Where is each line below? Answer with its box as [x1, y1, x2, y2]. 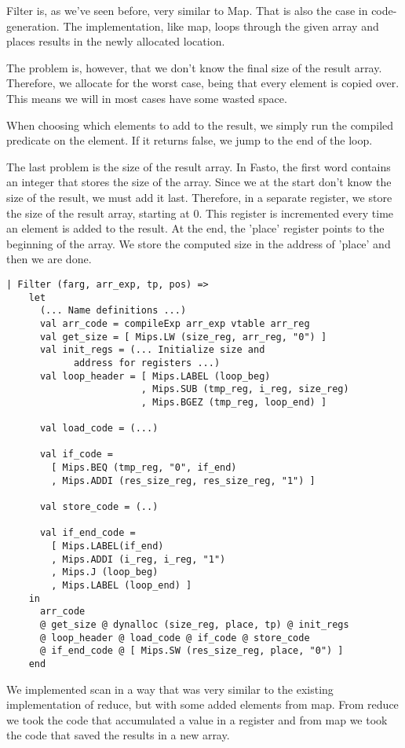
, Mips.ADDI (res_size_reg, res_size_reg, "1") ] [51, 475, 316, 486]
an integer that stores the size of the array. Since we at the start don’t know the [6, 174, 392, 190]
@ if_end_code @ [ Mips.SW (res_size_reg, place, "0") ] [39, 645, 344, 657]
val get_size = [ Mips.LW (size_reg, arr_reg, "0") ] [39, 331, 327, 343]
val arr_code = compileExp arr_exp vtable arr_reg [39, 317, 310, 329]
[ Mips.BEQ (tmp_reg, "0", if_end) [51, 462, 237, 474]
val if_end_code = [39, 527, 136, 539]
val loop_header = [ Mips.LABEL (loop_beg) [39, 370, 271, 382]
